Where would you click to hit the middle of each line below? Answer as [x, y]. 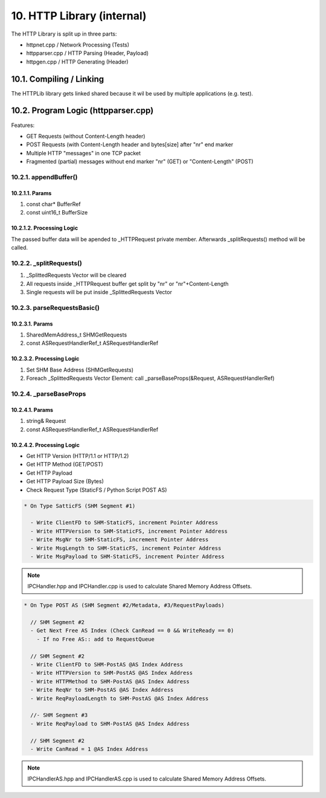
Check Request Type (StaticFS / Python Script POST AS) [97, 490]
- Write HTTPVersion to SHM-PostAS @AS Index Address [112, 673]
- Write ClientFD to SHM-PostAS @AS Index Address [107, 664]
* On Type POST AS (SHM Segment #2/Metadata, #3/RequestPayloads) [124, 605]
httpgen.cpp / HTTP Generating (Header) [78, 62]
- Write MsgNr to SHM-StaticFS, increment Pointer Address [120, 540]
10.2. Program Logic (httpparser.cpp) [82, 111]
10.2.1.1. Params [31, 193]
